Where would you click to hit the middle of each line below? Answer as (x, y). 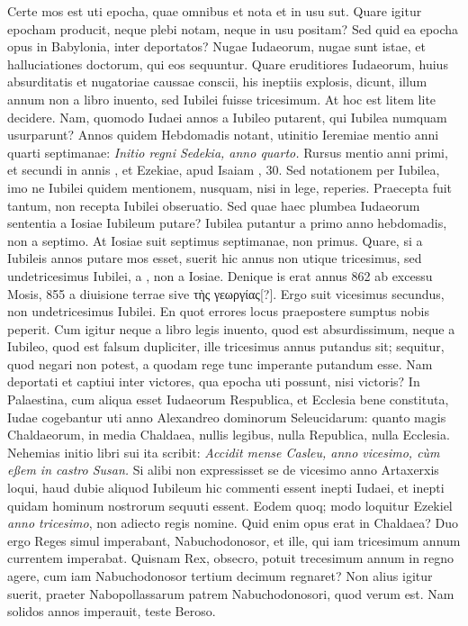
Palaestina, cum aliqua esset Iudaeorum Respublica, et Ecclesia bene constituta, (228, 399)
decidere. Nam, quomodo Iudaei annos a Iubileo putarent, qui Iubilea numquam (227, 117)
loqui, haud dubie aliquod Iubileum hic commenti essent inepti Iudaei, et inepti (226, 488)
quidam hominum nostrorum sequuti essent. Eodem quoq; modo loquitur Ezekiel (230, 505)
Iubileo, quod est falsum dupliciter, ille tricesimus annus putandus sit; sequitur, (226, 346)
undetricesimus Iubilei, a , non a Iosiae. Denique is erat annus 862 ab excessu (220, 275)
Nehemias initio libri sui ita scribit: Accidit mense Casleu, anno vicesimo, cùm (224, 452)
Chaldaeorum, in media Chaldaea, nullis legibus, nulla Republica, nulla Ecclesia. (229, 435)
